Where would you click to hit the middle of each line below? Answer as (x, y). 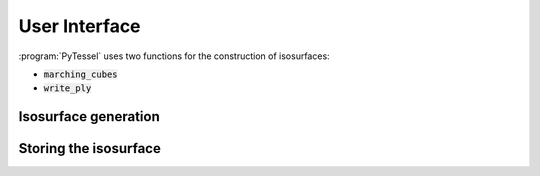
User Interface (79, 26)
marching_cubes (81, 74)
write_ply (67, 88)
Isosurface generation (89, 116)
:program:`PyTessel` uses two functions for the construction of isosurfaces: (174, 56)
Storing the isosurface (90, 148)
